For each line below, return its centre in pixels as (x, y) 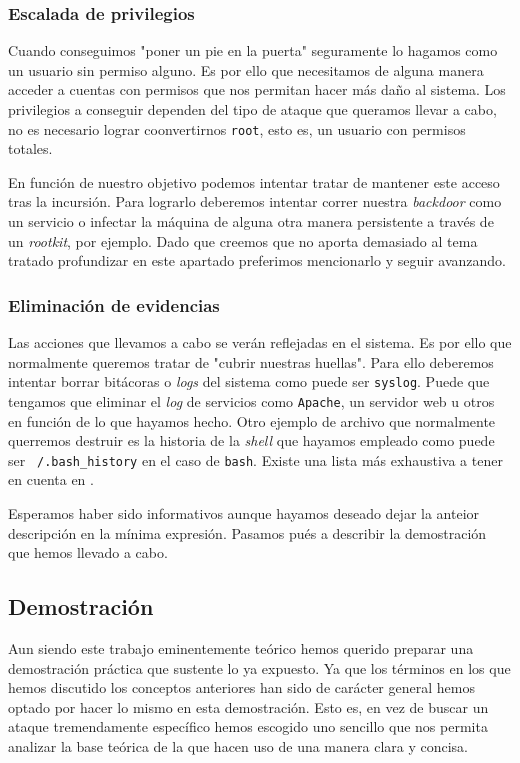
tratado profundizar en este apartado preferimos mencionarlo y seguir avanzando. (257, 260)
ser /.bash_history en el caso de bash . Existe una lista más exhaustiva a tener (255, 459)
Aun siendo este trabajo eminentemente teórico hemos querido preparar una (241, 647)
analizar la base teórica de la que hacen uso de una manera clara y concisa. (238, 745)
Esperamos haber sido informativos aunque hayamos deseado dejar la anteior (244, 512)
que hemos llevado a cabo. (88, 552)
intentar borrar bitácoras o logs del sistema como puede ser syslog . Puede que (249, 381)
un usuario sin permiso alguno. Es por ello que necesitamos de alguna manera (246, 69)
